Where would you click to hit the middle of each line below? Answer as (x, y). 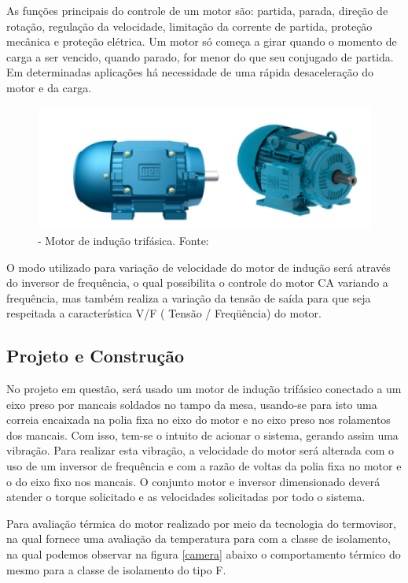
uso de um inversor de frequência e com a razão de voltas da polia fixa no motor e (204, 466)
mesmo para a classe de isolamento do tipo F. (116, 569)
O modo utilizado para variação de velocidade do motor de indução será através (198, 267)
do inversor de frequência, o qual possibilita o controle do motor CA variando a (197, 282)
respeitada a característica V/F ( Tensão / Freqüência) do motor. (164, 313)
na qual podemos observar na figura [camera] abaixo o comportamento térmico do (204, 554)
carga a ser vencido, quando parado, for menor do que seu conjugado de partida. (200, 56)
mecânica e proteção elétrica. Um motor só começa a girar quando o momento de (202, 41)
